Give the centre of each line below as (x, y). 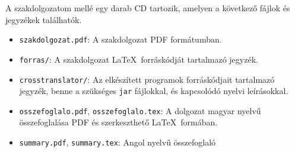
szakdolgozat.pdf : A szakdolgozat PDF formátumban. (120, 39)
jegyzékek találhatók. (44, 19)
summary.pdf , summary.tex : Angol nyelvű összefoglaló (118, 142)
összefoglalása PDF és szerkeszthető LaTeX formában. (118, 122)
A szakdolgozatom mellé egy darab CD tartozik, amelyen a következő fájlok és (148, 8)
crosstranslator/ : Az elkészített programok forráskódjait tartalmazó (147, 79)
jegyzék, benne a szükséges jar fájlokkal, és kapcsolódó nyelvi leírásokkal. (154, 91)
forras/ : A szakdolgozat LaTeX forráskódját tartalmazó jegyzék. (139, 59)
